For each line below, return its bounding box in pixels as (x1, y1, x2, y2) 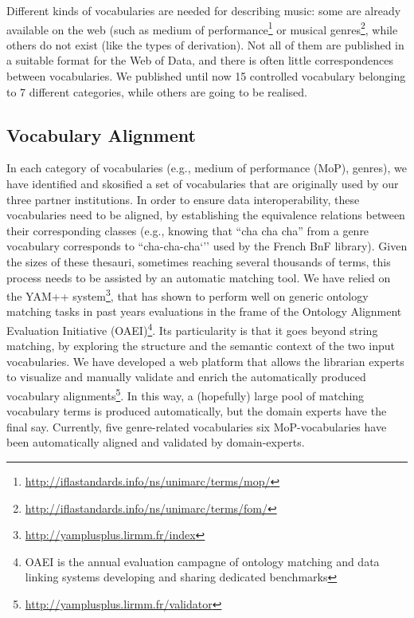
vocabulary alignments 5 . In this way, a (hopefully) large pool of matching (6, 385, 365, 403)
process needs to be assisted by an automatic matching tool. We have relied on (6, 269, 391, 285)
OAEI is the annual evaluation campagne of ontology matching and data (25, 553, 380, 569)
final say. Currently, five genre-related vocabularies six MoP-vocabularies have (6, 418, 387, 435)
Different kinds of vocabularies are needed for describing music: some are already (6, 2, 401, 18)
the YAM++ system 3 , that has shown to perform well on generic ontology (6, 285, 369, 304)
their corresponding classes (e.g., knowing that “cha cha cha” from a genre (6, 222, 369, 238)
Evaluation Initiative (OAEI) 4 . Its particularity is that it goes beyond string (6, 320, 378, 338)
